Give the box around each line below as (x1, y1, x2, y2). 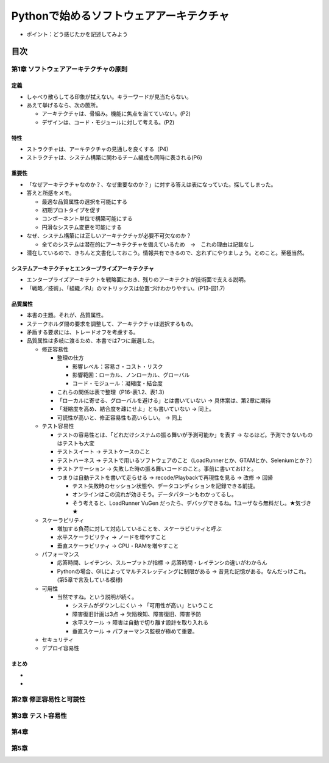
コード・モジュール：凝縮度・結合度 (72, 380, 163, 387)
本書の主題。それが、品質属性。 (26, 311, 107, 319)
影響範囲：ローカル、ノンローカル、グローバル (72, 371, 190, 378)
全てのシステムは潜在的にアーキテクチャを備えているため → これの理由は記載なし (41, 240, 255, 248)
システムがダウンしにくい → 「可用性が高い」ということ (72, 602, 214, 609)
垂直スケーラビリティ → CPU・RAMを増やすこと (57, 542, 179, 549)
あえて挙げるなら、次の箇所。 (26, 101, 102, 109)
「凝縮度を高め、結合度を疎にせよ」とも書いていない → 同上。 (57, 405, 214, 413)
